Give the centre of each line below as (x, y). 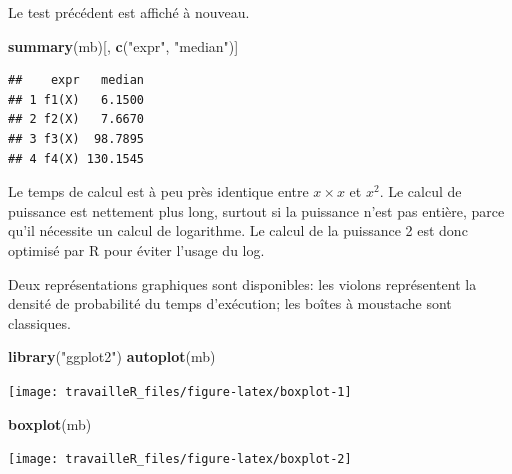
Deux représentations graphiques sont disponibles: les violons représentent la (242, 283)
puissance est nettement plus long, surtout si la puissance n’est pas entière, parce (256, 210)
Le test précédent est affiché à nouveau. (129, 12)
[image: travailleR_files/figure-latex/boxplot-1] (180, 391)
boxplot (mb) (50, 423)
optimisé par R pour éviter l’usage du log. (136, 249)
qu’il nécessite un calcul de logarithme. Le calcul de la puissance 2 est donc (238, 230)
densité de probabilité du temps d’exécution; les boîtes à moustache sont (230, 303)
